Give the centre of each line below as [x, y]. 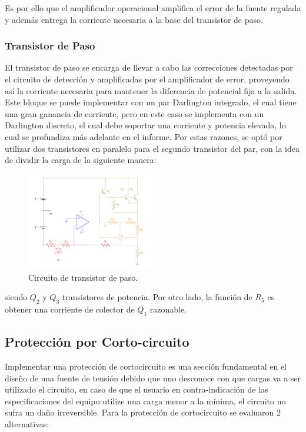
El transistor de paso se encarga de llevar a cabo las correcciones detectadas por [149, 67]
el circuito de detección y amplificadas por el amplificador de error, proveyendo [147, 79]
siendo [16, 297]
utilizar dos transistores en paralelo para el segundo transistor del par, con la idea [152, 148]
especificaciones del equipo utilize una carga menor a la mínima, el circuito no [145, 401]
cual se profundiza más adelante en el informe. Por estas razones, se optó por [144, 136]
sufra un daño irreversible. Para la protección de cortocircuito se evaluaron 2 [143, 412]
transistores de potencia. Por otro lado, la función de [157, 297]
